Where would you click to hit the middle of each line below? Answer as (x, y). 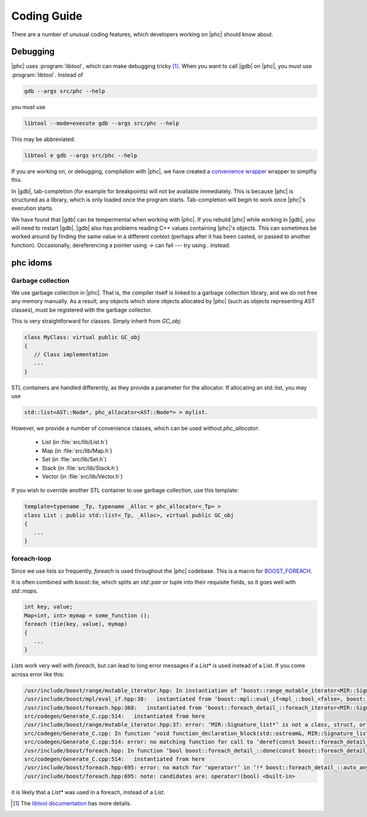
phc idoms (32, 262)
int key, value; (49, 607)
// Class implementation (71, 354)
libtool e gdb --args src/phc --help (81, 155)
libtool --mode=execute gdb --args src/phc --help (102, 123)
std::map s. (25, 590)
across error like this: (38, 674)
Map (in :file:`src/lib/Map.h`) (77, 451)
